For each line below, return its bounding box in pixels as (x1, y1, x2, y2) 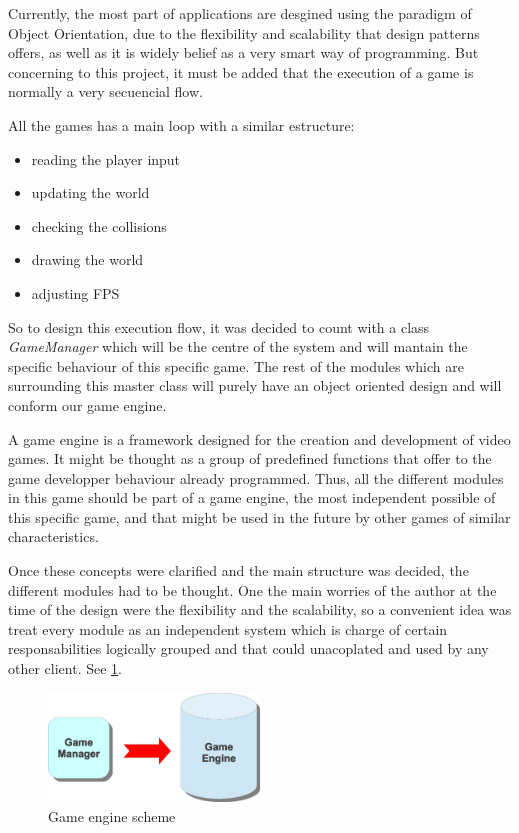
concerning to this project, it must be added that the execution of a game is (8, 61, 474, 82)
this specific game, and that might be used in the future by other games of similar (8, 506, 511, 527)
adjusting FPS (31, 282, 120, 303)
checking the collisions (31, 215, 167, 236)
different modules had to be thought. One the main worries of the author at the (8, 579, 497, 600)
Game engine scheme (48, 805, 176, 826)
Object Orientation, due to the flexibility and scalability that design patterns (8, 22, 480, 43)
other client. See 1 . (8, 658, 122, 679)
